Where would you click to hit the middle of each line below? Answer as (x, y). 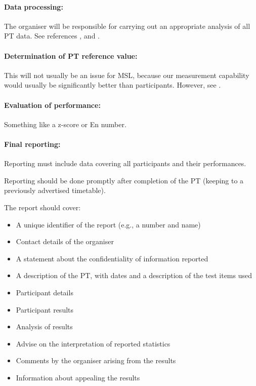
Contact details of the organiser (65, 241)
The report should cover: (42, 207)
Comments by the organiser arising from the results (96, 360)
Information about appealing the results (78, 377)
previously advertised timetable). (55, 190)
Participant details (45, 292)
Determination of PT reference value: (71, 55)
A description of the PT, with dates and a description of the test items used (134, 275)
